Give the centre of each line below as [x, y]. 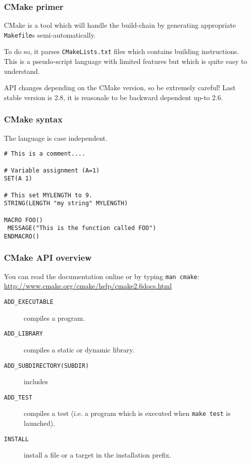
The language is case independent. [56, 138]
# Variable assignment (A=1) [52, 170]
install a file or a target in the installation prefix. [98, 455]
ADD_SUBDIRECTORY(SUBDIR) [46, 366]
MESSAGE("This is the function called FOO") [82, 228]
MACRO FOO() [23, 220]
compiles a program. [54, 318]
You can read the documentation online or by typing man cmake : [102, 276]
